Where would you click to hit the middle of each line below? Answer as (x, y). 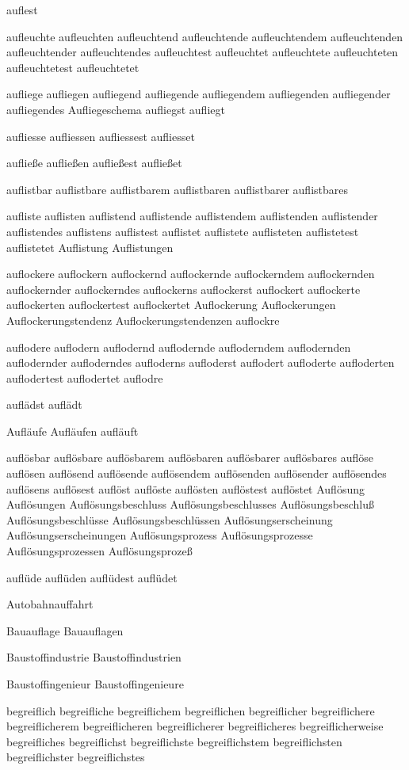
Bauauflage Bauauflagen (65, 630)
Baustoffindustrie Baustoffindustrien (94, 657)
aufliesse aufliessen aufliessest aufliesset (101, 136)
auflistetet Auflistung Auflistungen (90, 247)
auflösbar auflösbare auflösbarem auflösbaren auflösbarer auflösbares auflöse (190, 457)
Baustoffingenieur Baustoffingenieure (95, 684)
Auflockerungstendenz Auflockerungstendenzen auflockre (143, 320)
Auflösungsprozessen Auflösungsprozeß (99, 551)
